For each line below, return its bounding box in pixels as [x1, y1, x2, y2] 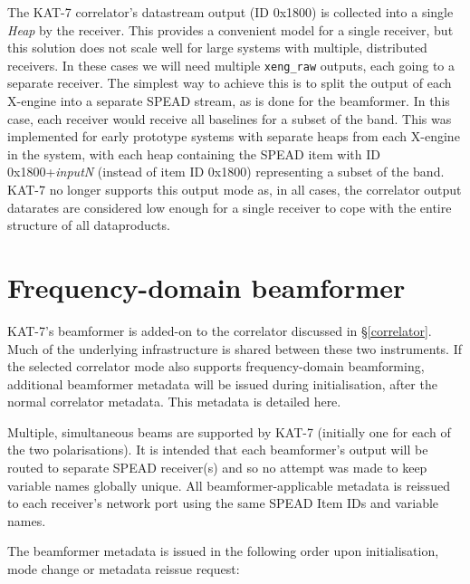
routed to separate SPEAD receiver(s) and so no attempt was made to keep [7, 458, 427, 477]
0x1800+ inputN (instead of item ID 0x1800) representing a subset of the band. [7, 162, 445, 181]
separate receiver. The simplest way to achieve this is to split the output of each [7, 73, 452, 92]
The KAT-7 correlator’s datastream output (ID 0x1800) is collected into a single [7, 3, 454, 21]
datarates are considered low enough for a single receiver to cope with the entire [7, 197, 452, 216]
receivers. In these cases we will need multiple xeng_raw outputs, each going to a [7, 55, 456, 74]
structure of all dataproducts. [7, 215, 170, 235]
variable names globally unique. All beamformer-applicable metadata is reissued [7, 475, 450, 494]
